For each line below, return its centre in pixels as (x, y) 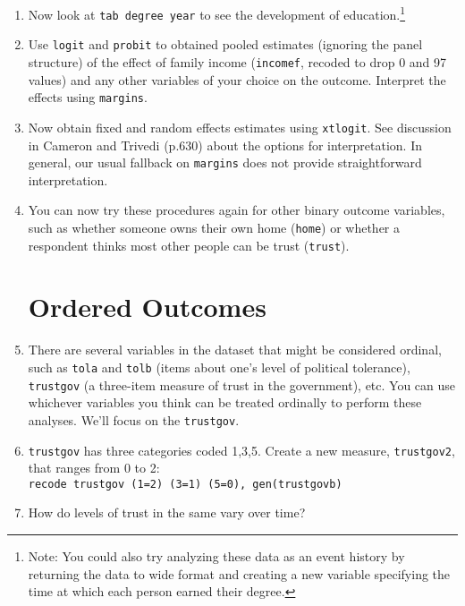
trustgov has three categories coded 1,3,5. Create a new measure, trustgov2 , (241, 450)
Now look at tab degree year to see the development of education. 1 (217, 13)
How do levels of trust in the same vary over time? (167, 512)
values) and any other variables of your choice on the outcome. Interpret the (237, 79)
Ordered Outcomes (147, 307)
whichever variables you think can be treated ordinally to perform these (225, 402)
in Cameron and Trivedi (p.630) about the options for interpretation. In (225, 145)
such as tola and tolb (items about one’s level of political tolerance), (219, 367)
